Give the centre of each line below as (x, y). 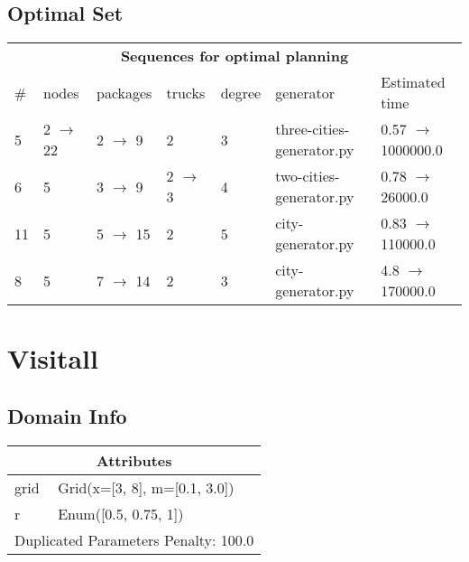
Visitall (53, 358)
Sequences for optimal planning (234, 56)
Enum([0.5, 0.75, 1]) (121, 513)
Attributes (134, 460)
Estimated (413, 82)
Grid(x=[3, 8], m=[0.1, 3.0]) (146, 487)
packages (124, 92)
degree (241, 92)
